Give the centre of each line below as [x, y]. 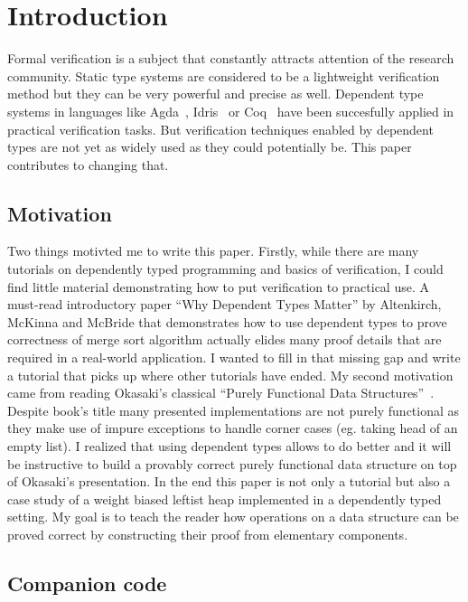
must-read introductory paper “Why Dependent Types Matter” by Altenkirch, [225, 304]
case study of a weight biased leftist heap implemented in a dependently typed [225, 499]
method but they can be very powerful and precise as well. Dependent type [215, 94]
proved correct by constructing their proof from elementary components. [208, 534]
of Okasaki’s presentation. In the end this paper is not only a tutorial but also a [229, 481]
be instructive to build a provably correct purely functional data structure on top [232, 463]
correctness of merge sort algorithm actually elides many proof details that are [225, 339]
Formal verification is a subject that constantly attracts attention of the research [231, 58]
